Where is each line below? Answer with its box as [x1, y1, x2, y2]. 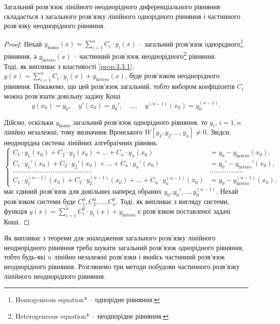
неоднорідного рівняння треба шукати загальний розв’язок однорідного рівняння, [4, 242, 244, 252]
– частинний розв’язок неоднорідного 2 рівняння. [73, 50, 216, 61]
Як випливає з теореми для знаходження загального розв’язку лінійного [4, 233, 216, 243]
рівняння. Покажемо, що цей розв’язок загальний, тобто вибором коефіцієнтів [4, 81, 235, 91]
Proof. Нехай [4, 38, 42, 49]
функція [4, 205, 27, 216]
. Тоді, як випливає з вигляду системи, [115, 196, 230, 206]
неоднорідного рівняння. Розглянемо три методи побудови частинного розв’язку [4, 261, 240, 271]
